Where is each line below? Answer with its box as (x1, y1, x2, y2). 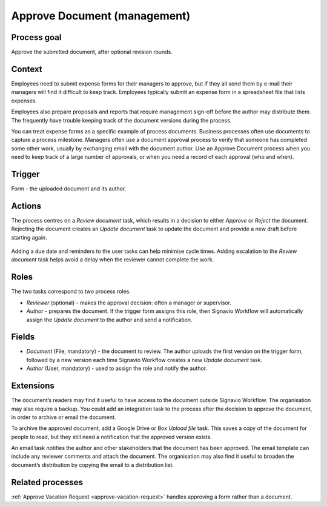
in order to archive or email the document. (11, 413, 116, 421)
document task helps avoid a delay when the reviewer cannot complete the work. (11, 256, 214, 263)
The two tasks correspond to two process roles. (11, 288, 131, 295)
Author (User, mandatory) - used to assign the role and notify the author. (26, 364, 208, 372)
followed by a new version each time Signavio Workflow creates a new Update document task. (26, 356, 263, 363)
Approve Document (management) (11, 9, 191, 22)
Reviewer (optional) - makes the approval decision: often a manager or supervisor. (26, 299, 231, 306)
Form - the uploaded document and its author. (11, 185, 127, 192)
